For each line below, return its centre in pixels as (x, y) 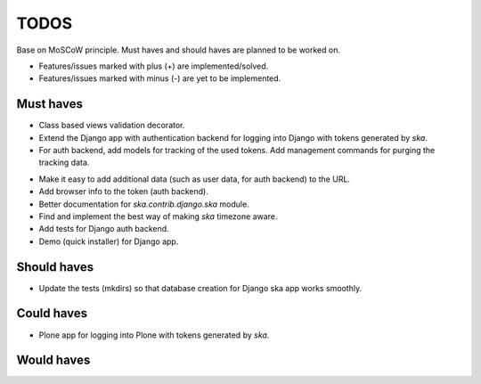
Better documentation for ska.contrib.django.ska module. (144, 204)
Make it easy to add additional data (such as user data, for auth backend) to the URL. (195, 179)
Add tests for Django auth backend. (104, 229)
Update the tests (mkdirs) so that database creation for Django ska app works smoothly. (200, 288)
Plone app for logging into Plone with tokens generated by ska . (154, 335)
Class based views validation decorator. (112, 126)
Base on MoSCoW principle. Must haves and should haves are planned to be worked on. (178, 50)
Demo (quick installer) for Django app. (109, 241)
